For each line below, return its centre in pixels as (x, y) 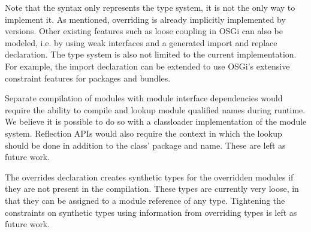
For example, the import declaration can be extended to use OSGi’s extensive (147, 66)
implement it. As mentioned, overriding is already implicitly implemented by (145, 19)
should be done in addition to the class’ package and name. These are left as (145, 145)
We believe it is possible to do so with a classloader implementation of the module (156, 121)
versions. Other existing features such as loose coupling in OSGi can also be (144, 31)
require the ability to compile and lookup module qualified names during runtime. (155, 109)
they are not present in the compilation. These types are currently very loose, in (152, 189)
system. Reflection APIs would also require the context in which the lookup (144, 133)
